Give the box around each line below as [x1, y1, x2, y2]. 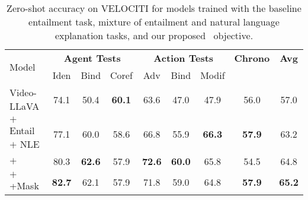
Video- [9, 85, 37, 99]
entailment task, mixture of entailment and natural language [28, 15, 280, 28]
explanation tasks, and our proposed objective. [54, 28, 254, 42]
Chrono [234, 51, 270, 65]
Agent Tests [63, 51, 121, 65]
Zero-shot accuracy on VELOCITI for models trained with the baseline [7, 1, 301, 15]
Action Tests [153, 51, 214, 65]
